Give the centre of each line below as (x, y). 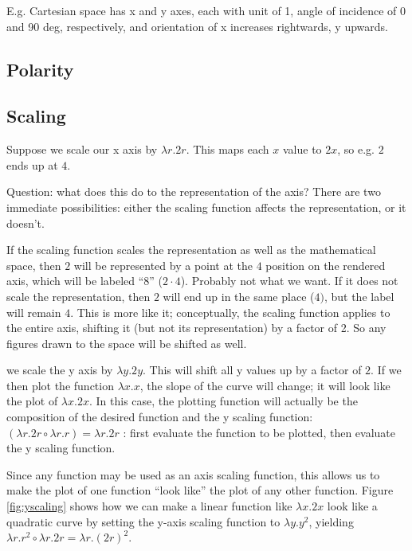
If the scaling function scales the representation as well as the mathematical (191, 250)
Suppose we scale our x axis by (82, 149)
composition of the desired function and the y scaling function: (160, 417)
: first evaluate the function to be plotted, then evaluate (259, 432)
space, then (34, 265)
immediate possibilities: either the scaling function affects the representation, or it (206, 207)
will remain (34, 312)
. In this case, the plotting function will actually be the (223, 401)
